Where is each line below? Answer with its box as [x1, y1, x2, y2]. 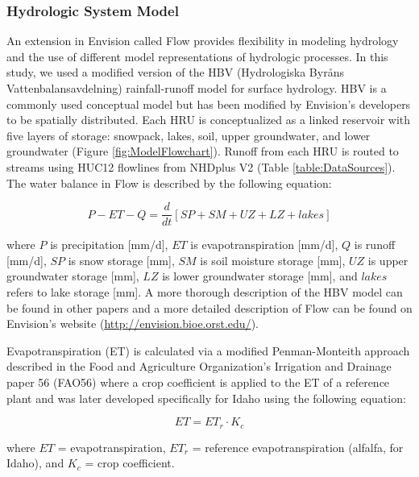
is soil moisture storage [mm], [200, 251, 346, 268]
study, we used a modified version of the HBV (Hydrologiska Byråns [6, 64, 344, 81]
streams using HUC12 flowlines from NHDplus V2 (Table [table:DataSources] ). [6, 158, 396, 175]
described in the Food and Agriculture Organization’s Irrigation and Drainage [6, 358, 392, 375]
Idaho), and [6, 454, 64, 471]
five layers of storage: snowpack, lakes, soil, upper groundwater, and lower [6, 127, 371, 143]
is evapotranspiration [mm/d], [190, 236, 338, 253]
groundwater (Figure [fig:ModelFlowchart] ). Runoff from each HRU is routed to [6, 143, 399, 160]
